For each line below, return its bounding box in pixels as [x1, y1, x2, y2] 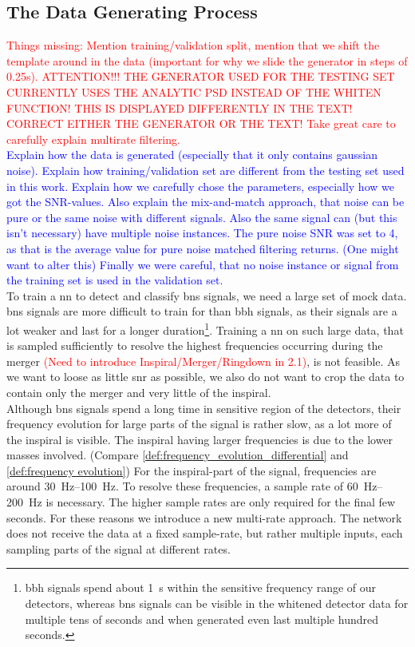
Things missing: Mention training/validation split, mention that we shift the [6, 37, 380, 54]
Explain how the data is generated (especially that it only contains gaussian [6, 146, 377, 163]
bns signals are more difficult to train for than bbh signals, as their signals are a [6, 303, 397, 320]
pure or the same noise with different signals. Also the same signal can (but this [6, 208, 397, 225]
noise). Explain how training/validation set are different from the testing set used [6, 161, 405, 178]
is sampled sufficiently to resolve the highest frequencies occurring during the [6, 337, 383, 354]
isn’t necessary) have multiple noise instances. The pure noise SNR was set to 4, [6, 224, 398, 241]
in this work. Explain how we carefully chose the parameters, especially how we [6, 177, 394, 194]
